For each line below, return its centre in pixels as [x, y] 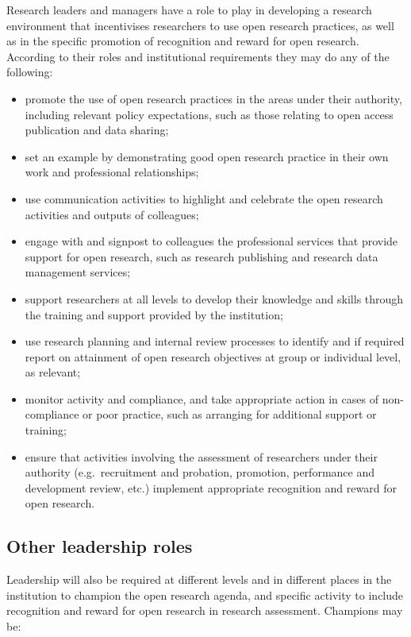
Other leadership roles [100, 546]
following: [30, 72]
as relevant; [53, 372]
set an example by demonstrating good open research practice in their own [207, 156]
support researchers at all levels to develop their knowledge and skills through [214, 298]
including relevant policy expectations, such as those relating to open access [209, 114]
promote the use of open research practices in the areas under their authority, [213, 98]
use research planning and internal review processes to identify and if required [215, 341]
